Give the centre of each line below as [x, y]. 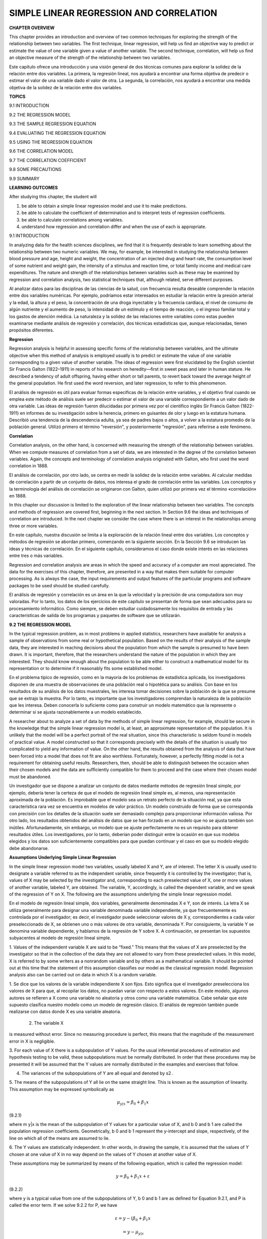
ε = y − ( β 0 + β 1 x [133, 1219]
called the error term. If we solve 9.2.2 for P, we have [63, 1205]
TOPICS [17, 97]
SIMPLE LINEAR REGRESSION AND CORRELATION [113, 13]
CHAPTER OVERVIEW [32, 28]
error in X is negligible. [32, 1041]
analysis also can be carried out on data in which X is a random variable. [83, 975]
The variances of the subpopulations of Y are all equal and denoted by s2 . [98, 1073]
